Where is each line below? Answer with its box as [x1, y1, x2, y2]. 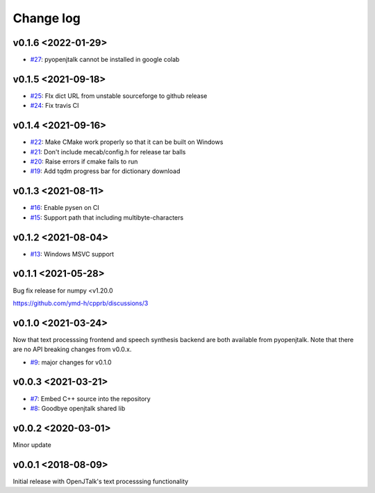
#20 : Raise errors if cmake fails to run [30, 157, 138, 166]
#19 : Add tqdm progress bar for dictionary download [30, 167, 181, 175]
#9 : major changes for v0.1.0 [30, 358, 112, 366]
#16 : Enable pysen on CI [30, 204, 100, 212]
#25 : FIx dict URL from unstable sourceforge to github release [30, 91, 208, 100]
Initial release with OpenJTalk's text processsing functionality [12, 477, 189, 485]
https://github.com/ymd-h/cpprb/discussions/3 [12, 299, 149, 307]
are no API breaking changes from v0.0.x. [12, 345, 132, 354]
